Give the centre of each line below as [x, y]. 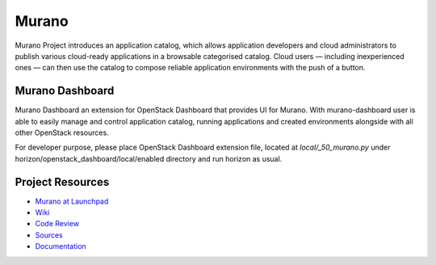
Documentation [61, 246]
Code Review [57, 224]
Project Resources [62, 182]
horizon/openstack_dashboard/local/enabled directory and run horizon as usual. [149, 158]
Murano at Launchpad [72, 201]
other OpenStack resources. [62, 132]
